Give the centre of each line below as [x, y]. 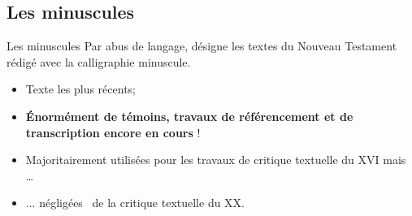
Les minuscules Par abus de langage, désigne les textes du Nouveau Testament [202, 46]
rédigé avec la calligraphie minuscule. [99, 61]
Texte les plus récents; [80, 89]
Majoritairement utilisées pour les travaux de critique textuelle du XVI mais [216, 160]
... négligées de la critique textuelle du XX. [135, 203]
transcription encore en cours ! [113, 132]
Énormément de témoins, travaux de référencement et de [189, 116]
